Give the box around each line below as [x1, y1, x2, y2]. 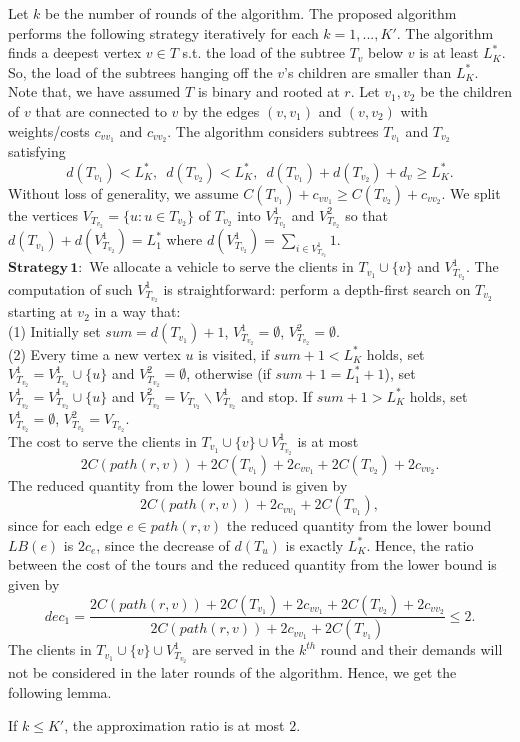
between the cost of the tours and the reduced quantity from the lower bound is [8, 554, 497, 575]
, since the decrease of [96, 534, 230, 555]
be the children [420, 81, 512, 102]
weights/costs [8, 120, 90, 141]
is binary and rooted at [197, 81, 340, 102]
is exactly [285, 534, 344, 555]
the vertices [8, 204, 79, 225]
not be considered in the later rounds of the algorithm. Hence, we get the [8, 661, 457, 682]
